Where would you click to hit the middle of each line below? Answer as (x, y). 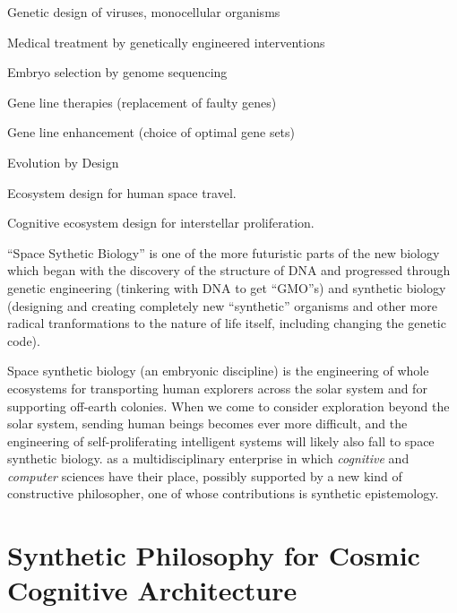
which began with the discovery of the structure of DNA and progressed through (229, 270)
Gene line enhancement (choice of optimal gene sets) (151, 132)
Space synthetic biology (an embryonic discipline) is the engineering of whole (218, 371)
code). (24, 340)
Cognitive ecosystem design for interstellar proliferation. (161, 223)
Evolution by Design (63, 162)
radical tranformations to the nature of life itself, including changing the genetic (227, 323)
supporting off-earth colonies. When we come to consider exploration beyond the (228, 406)
